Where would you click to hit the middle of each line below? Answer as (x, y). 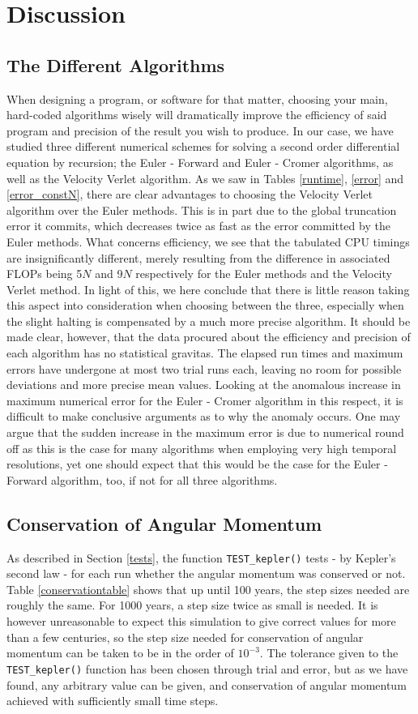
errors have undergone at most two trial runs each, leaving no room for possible (204, 368)
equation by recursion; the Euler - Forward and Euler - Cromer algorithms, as (200, 162)
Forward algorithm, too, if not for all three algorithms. (142, 479)
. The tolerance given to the (329, 653)
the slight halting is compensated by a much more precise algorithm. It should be (209, 321)
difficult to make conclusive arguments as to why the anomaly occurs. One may (204, 416)
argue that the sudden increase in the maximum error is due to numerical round (205, 432)
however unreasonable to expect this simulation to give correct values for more (201, 621)
